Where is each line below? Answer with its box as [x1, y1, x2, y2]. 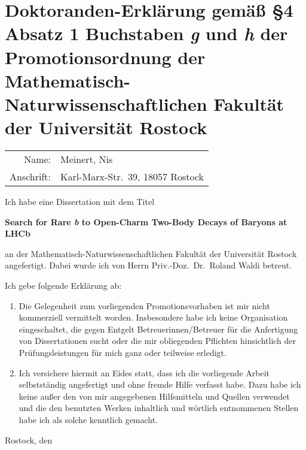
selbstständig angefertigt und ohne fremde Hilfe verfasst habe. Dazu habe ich [19, 378, 301, 391]
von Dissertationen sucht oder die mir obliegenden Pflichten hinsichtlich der [19, 334, 296, 347]
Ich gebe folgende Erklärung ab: [5, 279, 122, 292]
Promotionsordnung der [5, 44, 206, 69]
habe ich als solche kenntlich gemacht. [19, 413, 158, 425]
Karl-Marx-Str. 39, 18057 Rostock [60, 170, 204, 184]
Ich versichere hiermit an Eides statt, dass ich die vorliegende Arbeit [19, 366, 270, 379]
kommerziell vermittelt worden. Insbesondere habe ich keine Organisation [19, 311, 288, 324]
